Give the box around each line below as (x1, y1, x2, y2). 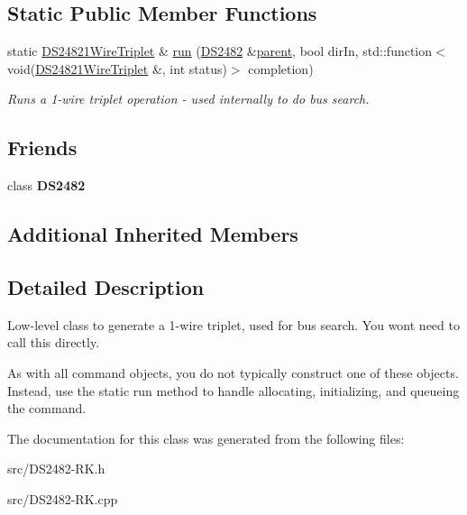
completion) (248, 59, 314, 78)
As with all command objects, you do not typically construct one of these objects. (7, 363, 459, 382)
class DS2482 (7, 176, 86, 195)
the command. (7, 399, 87, 418)
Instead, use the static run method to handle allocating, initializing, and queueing (7, 381, 460, 400)
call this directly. (7, 333, 100, 352)
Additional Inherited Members (7, 220, 298, 248)
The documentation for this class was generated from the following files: (7, 428, 405, 447)
